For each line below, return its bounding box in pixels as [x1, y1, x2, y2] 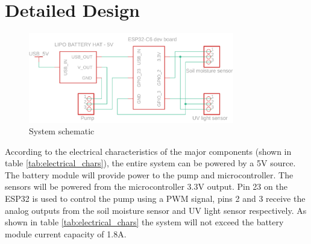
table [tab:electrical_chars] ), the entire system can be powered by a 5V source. [5, 157, 296, 169]
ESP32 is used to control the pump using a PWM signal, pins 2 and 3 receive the [5, 192, 306, 205]
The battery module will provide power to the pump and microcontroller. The [5, 168, 294, 181]
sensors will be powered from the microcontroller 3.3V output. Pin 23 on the [5, 180, 287, 193]
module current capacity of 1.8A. [5, 227, 127, 240]
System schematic [29, 125, 95, 137]
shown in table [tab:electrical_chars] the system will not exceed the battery [5, 216, 284, 228]
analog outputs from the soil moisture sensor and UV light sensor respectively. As [5, 204, 307, 216]
